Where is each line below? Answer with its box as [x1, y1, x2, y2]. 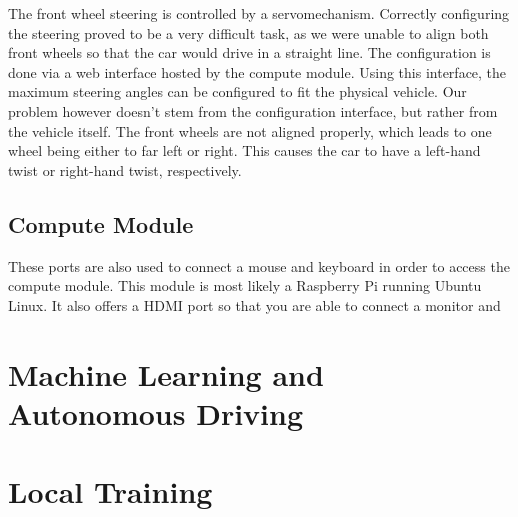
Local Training [8, 471, 213, 512]
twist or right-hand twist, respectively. [8, 159, 242, 180]
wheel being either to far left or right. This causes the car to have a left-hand [8, 140, 481, 161]
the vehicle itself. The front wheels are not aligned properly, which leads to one [8, 120, 492, 141]
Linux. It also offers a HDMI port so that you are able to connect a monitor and [8, 294, 501, 315]
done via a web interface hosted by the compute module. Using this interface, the [8, 61, 507, 82]
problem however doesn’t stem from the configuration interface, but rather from [8, 100, 498, 121]
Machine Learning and [8, 353, 324, 394]
